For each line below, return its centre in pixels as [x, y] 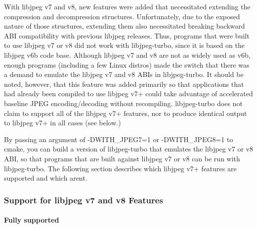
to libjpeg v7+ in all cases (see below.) [63, 123]
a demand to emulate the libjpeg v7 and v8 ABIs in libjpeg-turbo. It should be [124, 74]
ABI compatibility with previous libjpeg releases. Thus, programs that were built [127, 35]
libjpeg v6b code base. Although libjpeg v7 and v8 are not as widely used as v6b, [127, 55]
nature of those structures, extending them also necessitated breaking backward [125, 26]
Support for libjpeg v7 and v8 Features [84, 200]
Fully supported [32, 220]
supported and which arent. [46, 178]
